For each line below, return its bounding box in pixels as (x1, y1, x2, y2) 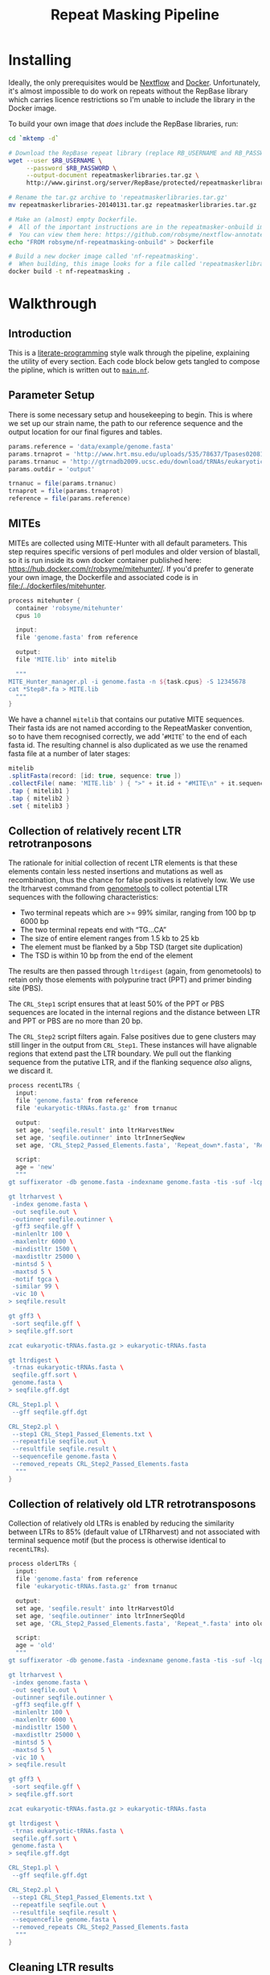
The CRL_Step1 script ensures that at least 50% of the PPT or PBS (8, 999, 225, 1008)
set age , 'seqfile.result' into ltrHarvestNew (15, 1126, 174, 1134)
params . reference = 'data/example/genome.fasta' (8, 442, 174, 450)
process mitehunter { (8, 596, 81, 605)
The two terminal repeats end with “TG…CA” (19, 925, 167, 935)
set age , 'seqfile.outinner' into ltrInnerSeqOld (15, 1612, 185, 1620)
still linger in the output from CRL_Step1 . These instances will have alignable (8, 1041, 257, 1050)
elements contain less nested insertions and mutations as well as (8, 867, 223, 876)
